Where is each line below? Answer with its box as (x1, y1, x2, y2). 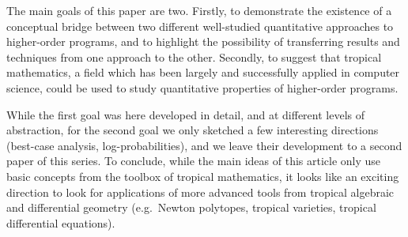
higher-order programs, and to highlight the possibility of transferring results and (6, 33, 400, 50)
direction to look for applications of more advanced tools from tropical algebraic (6, 183, 395, 200)
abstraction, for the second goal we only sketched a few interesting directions (6, 122, 379, 138)
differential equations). (6, 214, 115, 231)
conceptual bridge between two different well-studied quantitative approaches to (6, 17, 394, 34)
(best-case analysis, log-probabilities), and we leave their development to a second (6, 137, 402, 153)
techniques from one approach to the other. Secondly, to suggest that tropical (6, 48, 382, 65)
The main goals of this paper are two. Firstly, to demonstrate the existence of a (6, 2, 392, 18)
